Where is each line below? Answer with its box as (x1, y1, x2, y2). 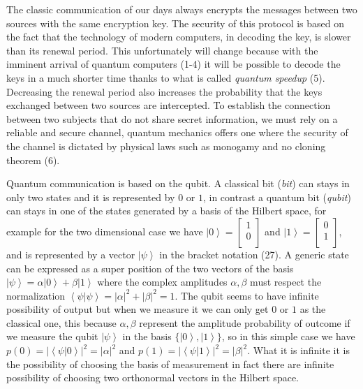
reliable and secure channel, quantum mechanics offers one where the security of (6, 125, 348, 140)
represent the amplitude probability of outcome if (139, 315, 350, 330)
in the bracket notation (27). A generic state (159, 247, 349, 261)
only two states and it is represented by (6, 189, 175, 204)
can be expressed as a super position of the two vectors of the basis (6, 260, 294, 275)
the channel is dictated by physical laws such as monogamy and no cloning (6, 138, 326, 153)
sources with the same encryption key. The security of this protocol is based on (6, 15, 345, 30)
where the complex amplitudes (97, 274, 228, 289)
